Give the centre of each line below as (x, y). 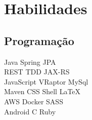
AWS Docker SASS (34, 101)
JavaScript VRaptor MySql (46, 81)
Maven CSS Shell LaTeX (42, 91)
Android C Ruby (30, 111)
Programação (39, 40)
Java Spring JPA (30, 62)
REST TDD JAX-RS (37, 72)
